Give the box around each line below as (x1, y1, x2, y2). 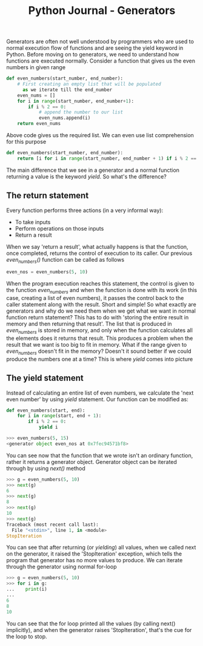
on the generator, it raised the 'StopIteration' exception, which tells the (6, 550, 182, 557)
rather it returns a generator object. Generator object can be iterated (6, 458, 178, 465)
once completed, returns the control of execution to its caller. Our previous (6, 250, 193, 257)
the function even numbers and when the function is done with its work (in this (6, 287, 198, 295)
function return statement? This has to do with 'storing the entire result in (6, 314, 189, 321)
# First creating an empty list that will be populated (17, 81, 162, 87)
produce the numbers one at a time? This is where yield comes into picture (6, 355, 193, 362)
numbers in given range (6, 64, 65, 71)
